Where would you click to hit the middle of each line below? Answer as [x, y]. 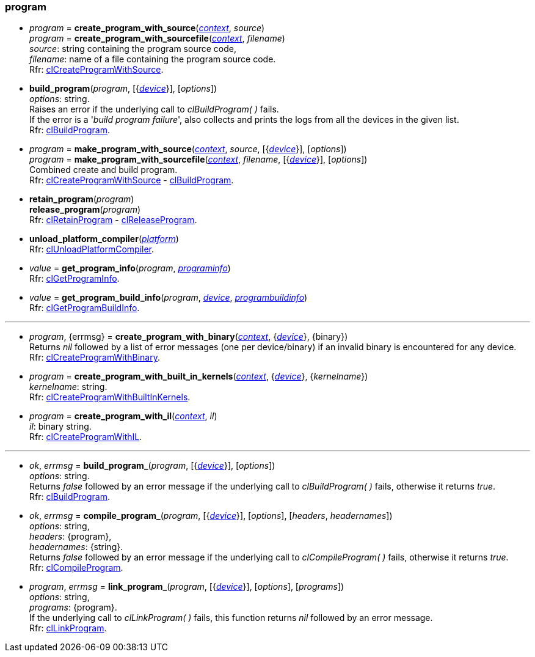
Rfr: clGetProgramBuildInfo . [85, 308]
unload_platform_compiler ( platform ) [104, 239]
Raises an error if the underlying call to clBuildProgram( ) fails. [154, 109]
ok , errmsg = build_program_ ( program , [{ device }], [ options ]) [152, 466]
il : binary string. [60, 427]
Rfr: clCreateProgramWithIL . [86, 437]
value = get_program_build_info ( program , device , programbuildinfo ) [169, 298]
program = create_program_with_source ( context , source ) [147, 28]
